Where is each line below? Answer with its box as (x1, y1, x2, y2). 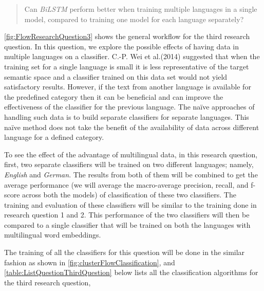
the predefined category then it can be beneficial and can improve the (4, 91, 223, 102)
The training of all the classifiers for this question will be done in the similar (4, 247, 245, 258)
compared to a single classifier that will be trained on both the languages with (4, 219, 251, 230)
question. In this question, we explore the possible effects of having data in (4, 41, 239, 51)
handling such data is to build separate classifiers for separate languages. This (4, 111, 249, 122)
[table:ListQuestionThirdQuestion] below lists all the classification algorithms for (4, 267, 258, 278)
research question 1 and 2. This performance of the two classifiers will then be (4, 209, 250, 220)
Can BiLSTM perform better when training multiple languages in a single (24, 4, 257, 14)
